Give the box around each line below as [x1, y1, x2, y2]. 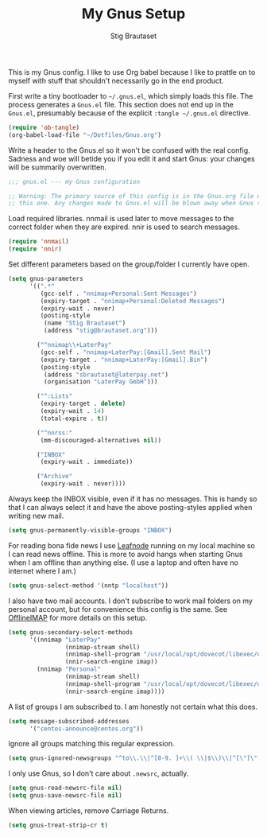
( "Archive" [37, 473, 73, 481]
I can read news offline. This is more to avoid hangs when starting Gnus [8, 549, 243, 559]
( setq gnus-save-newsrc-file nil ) [8, 792, 123, 800]
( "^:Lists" [37, 392, 73, 400]
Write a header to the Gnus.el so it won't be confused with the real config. [8, 145, 250, 155]
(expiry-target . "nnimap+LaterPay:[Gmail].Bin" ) [40, 356, 208, 364]
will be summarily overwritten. [8, 162, 107, 172]
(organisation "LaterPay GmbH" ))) [43, 378, 158, 386]
